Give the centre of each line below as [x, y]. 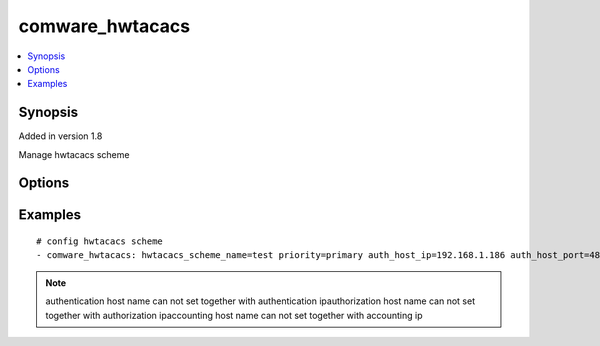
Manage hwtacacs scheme [74, 154]
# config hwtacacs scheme [100, 241]
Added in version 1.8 [60, 136]
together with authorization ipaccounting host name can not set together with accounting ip [234, 315]
